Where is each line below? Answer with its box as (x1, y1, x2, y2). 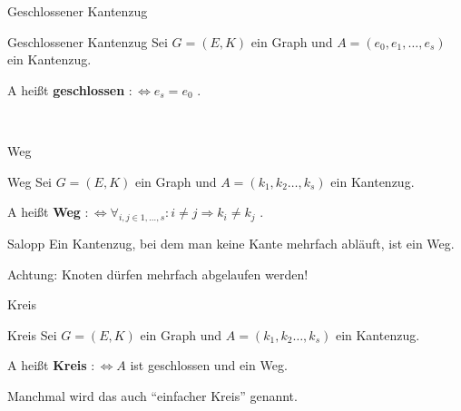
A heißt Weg (7, 202, 81, 221)
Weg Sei (7, 171, 53, 191)
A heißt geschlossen (7, 80, 125, 99)
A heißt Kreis (7, 356, 87, 375)
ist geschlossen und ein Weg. (130, 356, 288, 375)
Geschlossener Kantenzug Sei (7, 32, 168, 51)
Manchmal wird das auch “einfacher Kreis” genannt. (7, 386, 298, 405)
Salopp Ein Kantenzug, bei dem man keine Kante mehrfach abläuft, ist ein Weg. (7, 233, 455, 252)
